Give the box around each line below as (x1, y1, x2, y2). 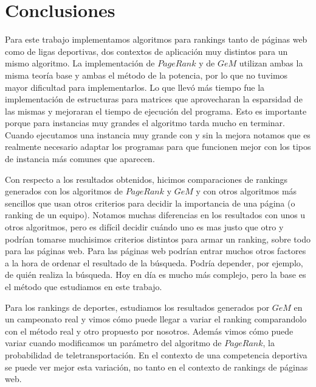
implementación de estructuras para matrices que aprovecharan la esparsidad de (5, 93, 303, 105)
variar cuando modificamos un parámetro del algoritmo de (5, 336, 222, 349)
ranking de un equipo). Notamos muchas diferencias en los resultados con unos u (5, 208, 306, 221)
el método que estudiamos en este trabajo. (5, 280, 162, 293)
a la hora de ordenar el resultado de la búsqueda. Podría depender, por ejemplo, (5, 256, 303, 269)
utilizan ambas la (239, 57, 303, 69)
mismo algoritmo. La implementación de (5, 57, 155, 69)
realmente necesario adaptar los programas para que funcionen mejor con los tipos (5, 140, 311, 153)
